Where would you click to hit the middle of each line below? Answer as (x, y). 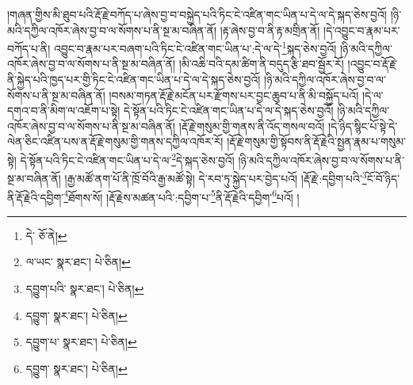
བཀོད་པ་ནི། (29, 48)
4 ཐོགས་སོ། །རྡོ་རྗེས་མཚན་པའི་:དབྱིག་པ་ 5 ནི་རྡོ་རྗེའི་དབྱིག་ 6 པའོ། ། (182, 196)
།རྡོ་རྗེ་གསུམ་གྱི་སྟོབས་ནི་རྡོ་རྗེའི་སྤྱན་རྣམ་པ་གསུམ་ (317, 141)
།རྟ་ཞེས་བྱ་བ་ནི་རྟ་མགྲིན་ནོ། (270, 30)
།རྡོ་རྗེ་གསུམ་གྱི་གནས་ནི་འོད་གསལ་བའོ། (252, 126)
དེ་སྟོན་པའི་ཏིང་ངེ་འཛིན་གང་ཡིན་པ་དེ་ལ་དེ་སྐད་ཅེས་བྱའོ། (229, 111)
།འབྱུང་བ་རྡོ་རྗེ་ (373, 64)
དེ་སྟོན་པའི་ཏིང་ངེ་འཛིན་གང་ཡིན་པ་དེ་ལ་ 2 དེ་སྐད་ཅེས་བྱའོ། (127, 159)
